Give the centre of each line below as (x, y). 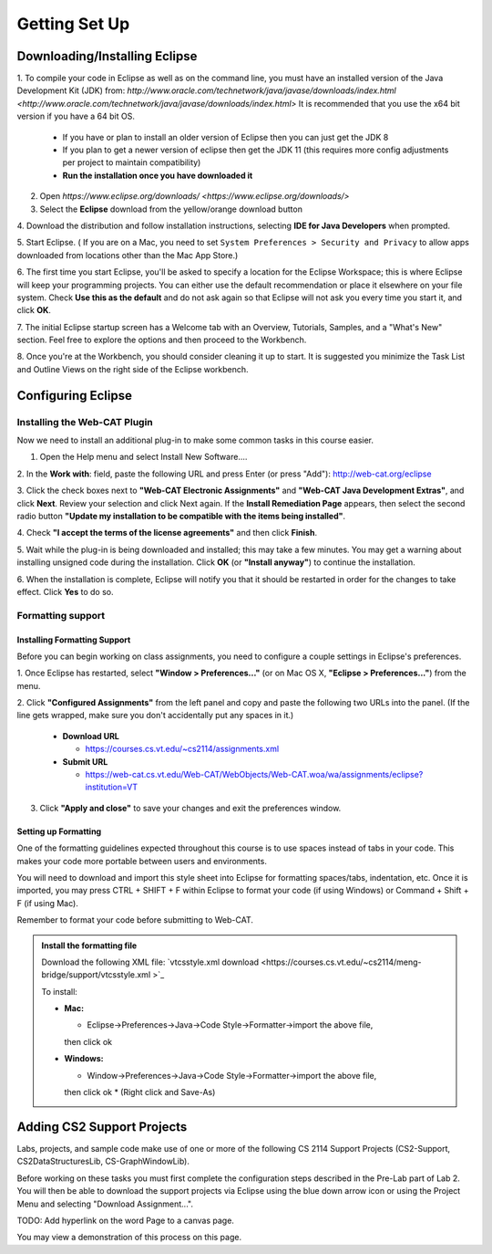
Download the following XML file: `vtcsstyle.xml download (150, 962)
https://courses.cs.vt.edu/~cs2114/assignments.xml (182, 749)
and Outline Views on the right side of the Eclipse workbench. (133, 369)
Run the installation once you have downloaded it (158, 175)
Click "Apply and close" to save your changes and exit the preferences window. (190, 808)
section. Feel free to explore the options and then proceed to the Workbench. (162, 340)
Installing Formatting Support (74, 640)
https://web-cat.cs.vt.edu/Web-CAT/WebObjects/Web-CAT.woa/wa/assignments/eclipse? (254, 775)
